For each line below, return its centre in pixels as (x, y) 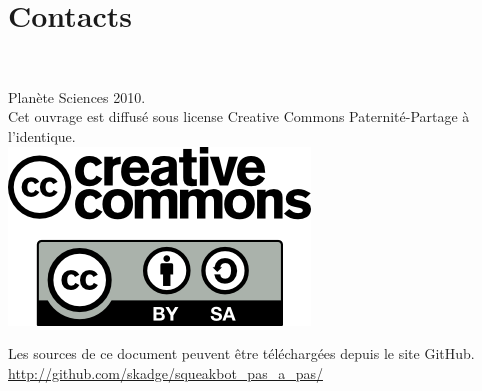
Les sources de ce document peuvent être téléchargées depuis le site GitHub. (241, 353)
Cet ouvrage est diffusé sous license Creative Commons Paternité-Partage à (239, 116)
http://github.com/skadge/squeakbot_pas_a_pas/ (165, 372)
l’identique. (42, 135)
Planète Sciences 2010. (77, 96)
